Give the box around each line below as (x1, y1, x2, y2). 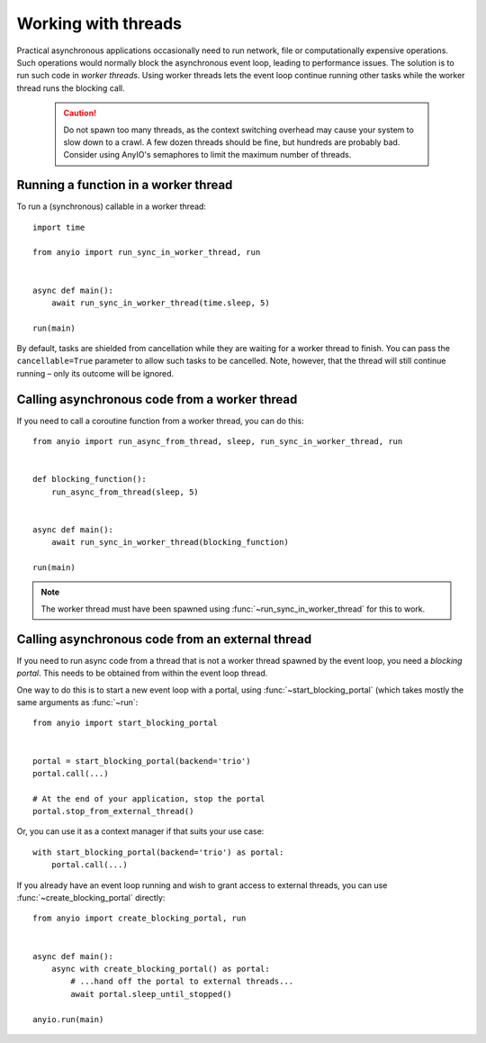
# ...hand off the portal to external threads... (70, 976, 294, 986)
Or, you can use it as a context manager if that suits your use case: (16, 826, 265, 837)
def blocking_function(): (32, 474, 148, 485)
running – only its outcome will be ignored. (16, 367, 175, 378)
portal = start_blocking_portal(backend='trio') (32, 756, 251, 766)
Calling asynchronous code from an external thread (16, 631, 312, 647)
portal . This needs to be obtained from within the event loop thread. (16, 667, 268, 679)
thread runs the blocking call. (16, 82, 125, 94)
